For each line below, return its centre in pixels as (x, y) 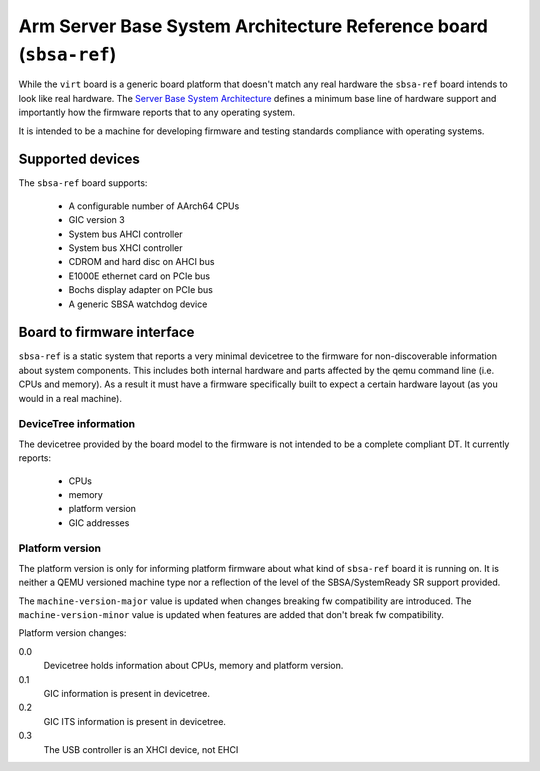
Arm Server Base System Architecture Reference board (253, 26)
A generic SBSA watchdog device (138, 304)
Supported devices (79, 159)
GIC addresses (99, 522)
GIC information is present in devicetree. (126, 693)
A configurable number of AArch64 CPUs (154, 206)
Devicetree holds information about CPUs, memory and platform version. (193, 666)
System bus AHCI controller (126, 234)
